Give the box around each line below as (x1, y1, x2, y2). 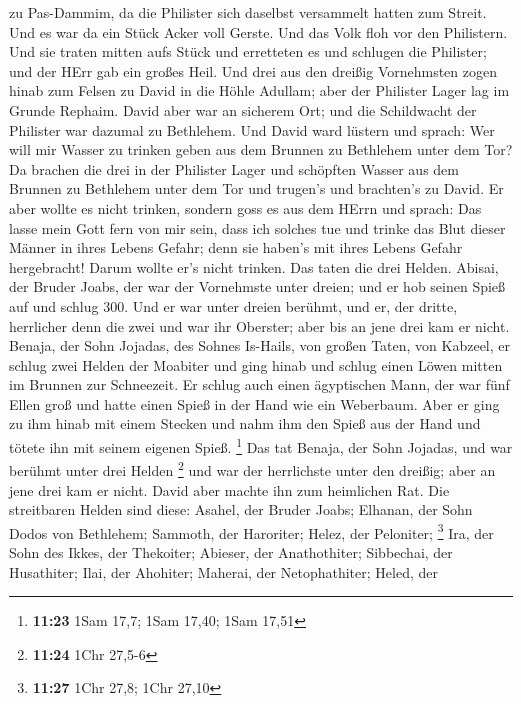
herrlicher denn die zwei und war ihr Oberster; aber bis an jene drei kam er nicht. (9, 315, 510, 336)
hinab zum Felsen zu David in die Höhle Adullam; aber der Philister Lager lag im (9, 80, 510, 101)
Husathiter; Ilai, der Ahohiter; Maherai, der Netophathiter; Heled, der (9, 561, 438, 582)
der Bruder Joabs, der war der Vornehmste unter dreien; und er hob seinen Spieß (9, 276, 506, 297)
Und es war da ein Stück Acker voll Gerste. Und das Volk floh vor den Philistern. (9, 21, 508, 42)
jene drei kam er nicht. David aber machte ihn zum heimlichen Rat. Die (9, 479, 450, 500)
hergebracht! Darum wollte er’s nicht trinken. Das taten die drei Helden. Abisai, (9, 256, 499, 277)
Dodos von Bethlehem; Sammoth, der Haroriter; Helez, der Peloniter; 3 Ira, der (9, 519, 494, 543)
